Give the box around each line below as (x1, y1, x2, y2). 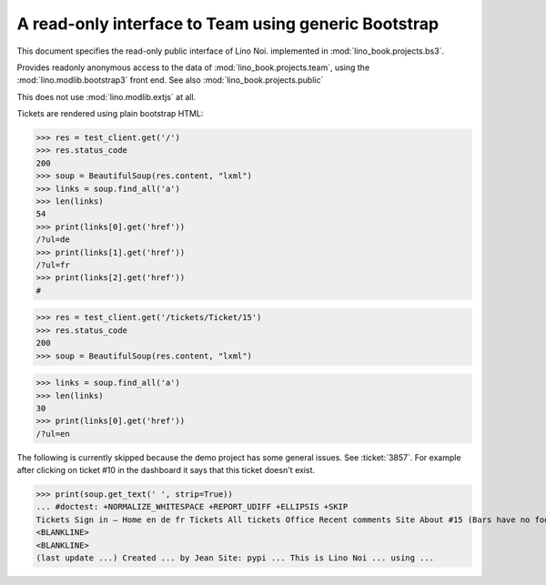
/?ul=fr (35, 260, 70, 270)
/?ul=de (35, 235, 70, 245)
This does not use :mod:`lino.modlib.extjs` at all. (16, 91, 197, 102)
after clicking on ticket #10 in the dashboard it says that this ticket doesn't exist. (16, 465, 316, 476)
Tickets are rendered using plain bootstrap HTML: (16, 108, 204, 119)
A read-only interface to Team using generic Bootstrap (16, 14, 440, 34)
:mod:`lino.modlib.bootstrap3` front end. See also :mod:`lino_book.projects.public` (16, 75, 324, 86)
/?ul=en (35, 429, 70, 439)
